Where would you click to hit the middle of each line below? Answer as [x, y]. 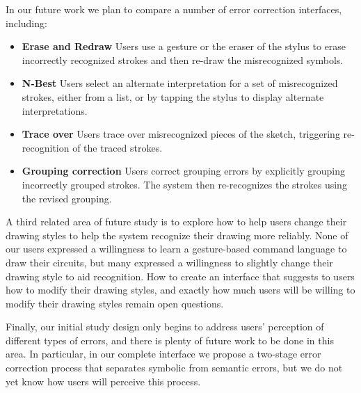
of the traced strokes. [118, 147]
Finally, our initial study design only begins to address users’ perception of [165, 327]
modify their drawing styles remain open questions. [115, 303]
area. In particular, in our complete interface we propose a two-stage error [163, 354]
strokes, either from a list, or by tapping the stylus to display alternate [173, 96]
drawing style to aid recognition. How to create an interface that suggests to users [180, 276]
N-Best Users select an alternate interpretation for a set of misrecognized [180, 83]
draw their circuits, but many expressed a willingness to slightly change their [169, 262]
